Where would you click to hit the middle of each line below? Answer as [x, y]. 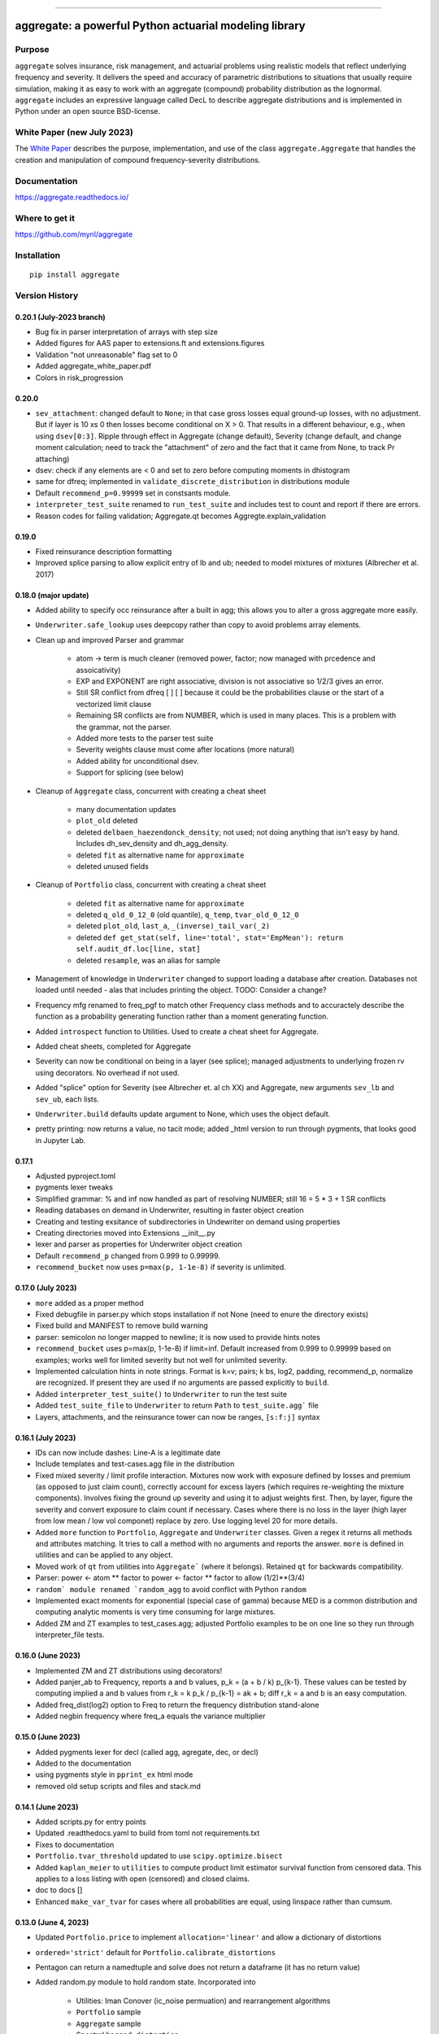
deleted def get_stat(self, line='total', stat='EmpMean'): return [210, 937]
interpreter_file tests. [70, 1635]
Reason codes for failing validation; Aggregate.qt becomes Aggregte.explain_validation [181, 516]
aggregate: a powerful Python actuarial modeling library [160, 26]
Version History [47, 295]
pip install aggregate [75, 275]
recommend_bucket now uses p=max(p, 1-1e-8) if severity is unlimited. [161, 1267]
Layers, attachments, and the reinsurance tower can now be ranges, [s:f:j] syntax [178, 1416]
